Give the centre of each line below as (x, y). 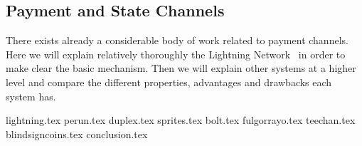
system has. (31, 96)
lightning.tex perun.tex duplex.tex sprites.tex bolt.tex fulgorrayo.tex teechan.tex (181, 120)
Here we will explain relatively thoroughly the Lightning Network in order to (176, 54)
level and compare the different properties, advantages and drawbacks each (169, 82)
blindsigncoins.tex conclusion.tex (77, 134)
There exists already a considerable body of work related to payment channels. (177, 40)
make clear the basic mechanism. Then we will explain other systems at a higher (181, 68)
